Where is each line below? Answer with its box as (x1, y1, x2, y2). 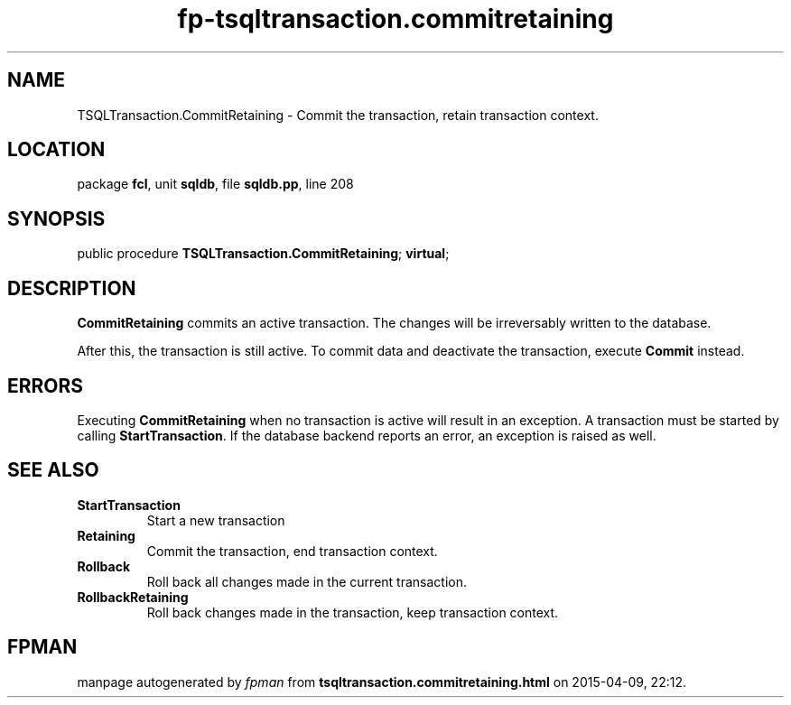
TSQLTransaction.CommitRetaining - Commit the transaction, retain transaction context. (77, 107, 599, 123)
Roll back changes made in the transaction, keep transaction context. (146, 604, 559, 620)
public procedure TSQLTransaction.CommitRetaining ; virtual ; (77, 246, 450, 262)
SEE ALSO (7, 459, 99, 482)
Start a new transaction (146, 512, 285, 528)
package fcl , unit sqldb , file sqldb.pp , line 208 (77, 176, 354, 192)
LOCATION (7, 138, 106, 162)
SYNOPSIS (7, 207, 106, 230)
